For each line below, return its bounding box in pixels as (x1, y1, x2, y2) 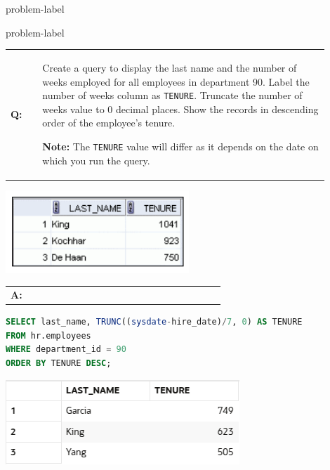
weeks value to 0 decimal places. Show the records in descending (42, 101, 319, 116)
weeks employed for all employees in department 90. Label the (42, 74, 310, 89)
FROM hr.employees (6, 330, 91, 341)
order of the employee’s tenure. (42, 115, 176, 130)
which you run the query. (42, 152, 150, 167)
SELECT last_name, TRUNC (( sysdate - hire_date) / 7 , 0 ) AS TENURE (6, 317, 303, 327)
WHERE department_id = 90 (6, 344, 126, 355)
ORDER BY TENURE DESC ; (6, 358, 112, 368)
